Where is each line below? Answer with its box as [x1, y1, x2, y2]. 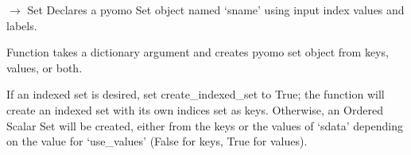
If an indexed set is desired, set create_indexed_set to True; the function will [6, 86, 385, 103]
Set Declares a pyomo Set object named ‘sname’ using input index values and [27, 2, 405, 17]
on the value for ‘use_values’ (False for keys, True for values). [6, 133, 308, 149]
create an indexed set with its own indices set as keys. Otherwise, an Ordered [6, 101, 383, 118]
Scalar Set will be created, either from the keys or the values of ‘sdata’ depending [6, 117, 403, 134]
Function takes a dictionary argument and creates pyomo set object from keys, [6, 44, 389, 60]
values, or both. [6, 59, 83, 76]
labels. [6, 17, 37, 33]
